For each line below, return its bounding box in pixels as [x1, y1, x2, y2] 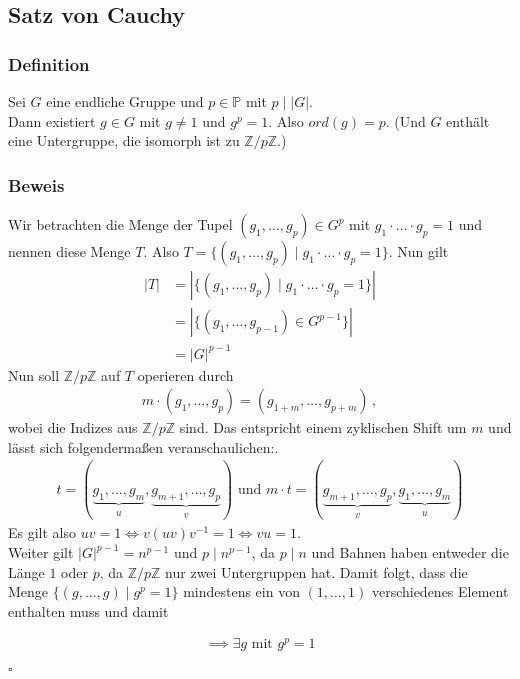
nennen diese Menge [8, 241, 131, 261]
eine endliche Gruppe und [46, 91, 204, 111]
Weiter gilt [8, 542, 74, 562]
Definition [8, 51, 90, 76]
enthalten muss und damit [8, 600, 169, 621]
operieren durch [137, 364, 234, 385]
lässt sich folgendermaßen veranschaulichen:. [8, 436, 279, 457]
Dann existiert [8, 110, 96, 131]
